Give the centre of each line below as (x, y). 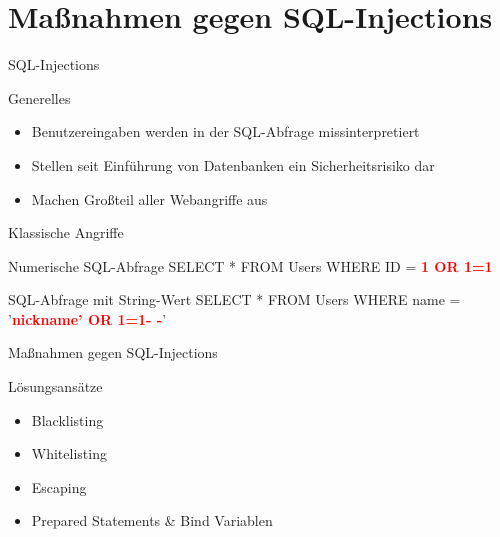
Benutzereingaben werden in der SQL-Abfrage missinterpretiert (225, 131)
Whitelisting (69, 453)
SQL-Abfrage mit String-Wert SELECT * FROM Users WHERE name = (234, 299)
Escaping (59, 486)
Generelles (39, 97)
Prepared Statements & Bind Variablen (152, 520)
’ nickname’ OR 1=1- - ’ (87, 318)
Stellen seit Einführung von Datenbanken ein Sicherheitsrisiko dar (233, 164)
